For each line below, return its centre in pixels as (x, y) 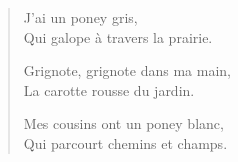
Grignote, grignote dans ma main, (127, 70)
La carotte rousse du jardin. (109, 89)
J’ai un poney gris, (80, 17)
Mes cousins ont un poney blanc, (123, 123)
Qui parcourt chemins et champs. (125, 142)
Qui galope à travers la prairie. (118, 36)
